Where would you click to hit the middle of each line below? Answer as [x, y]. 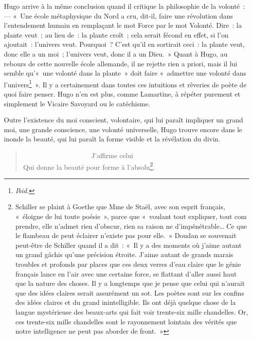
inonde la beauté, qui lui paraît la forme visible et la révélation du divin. [112, 139]
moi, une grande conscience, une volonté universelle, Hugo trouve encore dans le [123, 129]
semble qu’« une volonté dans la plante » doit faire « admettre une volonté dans [125, 73]
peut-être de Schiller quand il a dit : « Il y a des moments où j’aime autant [128, 245]
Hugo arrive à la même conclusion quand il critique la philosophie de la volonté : [125, 6]
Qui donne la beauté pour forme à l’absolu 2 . [89, 166]
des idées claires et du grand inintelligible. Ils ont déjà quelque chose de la [126, 302]
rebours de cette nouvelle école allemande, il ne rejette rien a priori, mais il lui [121, 63]
